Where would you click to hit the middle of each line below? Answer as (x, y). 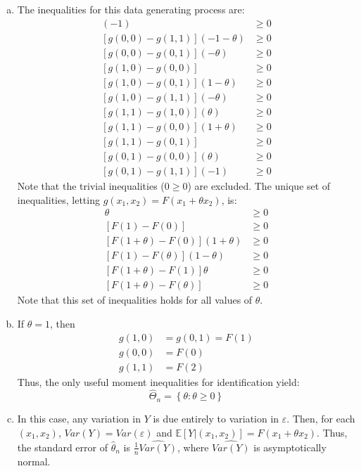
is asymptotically (290, 447)
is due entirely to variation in (216, 419)
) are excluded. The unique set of (259, 185)
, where (193, 447)
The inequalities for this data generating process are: (131, 9)
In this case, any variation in (79, 419)
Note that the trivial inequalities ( (91, 185)
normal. (34, 461)
